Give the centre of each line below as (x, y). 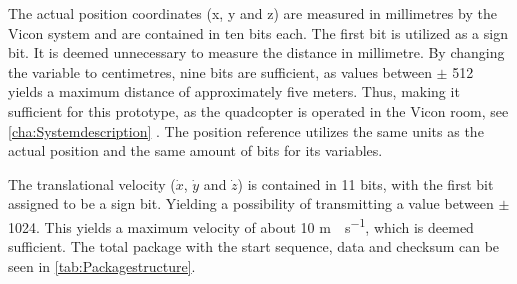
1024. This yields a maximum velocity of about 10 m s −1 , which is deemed (241, 225)
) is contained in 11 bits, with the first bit (365, 183)
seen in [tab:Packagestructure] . (102, 265)
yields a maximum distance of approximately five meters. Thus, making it (234, 91)
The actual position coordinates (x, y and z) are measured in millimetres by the (252, 13)
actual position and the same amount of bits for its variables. (195, 150)
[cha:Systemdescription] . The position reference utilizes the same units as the (246, 130)
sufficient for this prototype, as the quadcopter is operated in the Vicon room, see (258, 110)
